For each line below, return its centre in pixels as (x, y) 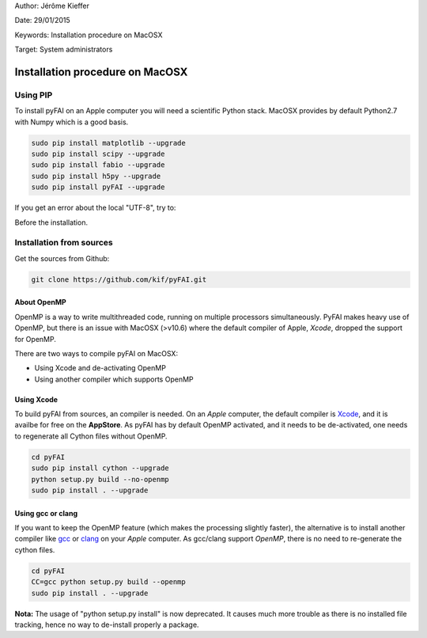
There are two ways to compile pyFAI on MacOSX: (96, 353)
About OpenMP (40, 302)
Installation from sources (64, 243)
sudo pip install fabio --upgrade (98, 165)
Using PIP (34, 95)
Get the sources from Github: (62, 258)
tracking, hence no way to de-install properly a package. (107, 625)
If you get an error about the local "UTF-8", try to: (95, 208)
